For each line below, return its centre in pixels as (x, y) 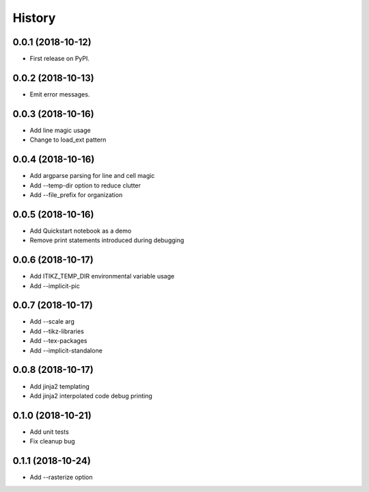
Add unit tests (50, 432)
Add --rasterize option (61, 477)
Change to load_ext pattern (68, 140)
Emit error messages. (60, 94)
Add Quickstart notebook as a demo (81, 231)
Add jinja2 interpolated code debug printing (91, 396)
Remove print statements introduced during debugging (107, 240)
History (34, 18)
